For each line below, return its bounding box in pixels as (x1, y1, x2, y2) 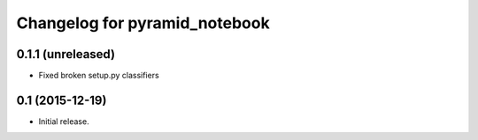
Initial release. (38, 115, 89, 127)
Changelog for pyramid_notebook (16, 13, 270, 33)
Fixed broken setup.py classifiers (38, 70, 159, 81)
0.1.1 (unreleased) (16, 47, 115, 62)
